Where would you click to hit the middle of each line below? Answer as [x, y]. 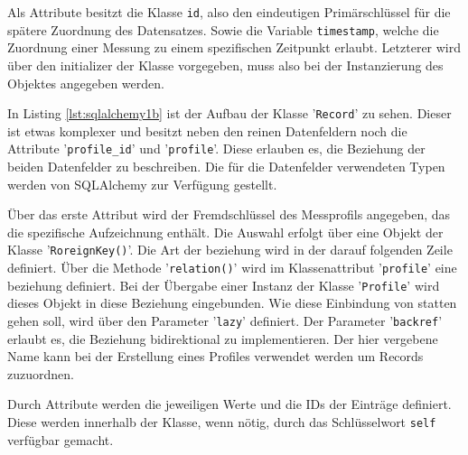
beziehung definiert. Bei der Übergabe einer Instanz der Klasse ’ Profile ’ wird [224, 285]
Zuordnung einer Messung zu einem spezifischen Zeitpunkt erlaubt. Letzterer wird [234, 47]
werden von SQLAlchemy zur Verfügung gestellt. [142, 184]
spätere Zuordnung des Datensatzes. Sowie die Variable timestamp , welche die [223, 29]
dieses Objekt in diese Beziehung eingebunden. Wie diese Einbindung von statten [232, 303]
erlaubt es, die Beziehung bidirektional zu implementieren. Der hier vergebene [223, 338]
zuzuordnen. [41, 373]
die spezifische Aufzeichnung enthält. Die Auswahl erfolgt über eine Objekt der [225, 232]
